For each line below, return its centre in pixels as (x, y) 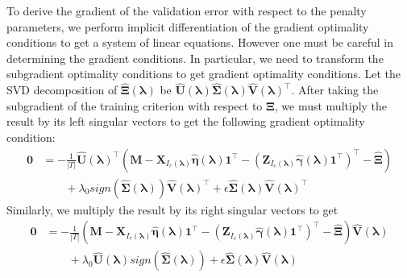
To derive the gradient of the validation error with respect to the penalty (187, 10)
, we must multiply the (331, 105)
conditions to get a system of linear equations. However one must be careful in (200, 42)
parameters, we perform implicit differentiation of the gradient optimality (188, 26)
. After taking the (335, 90)
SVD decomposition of (62, 90)
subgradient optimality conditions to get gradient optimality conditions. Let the (203, 74)
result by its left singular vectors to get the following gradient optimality (186, 121)
